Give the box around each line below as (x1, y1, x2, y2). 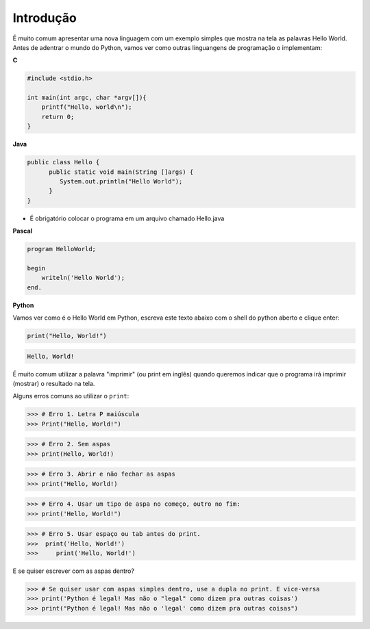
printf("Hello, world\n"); (41, 103, 133, 111)
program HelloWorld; (27, 245, 96, 253)
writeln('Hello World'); (41, 274, 125, 282)
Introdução (12, 10, 77, 25)
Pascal (12, 227, 33, 235)
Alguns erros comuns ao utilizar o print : (12, 392, 129, 400)
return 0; (41, 113, 75, 120)
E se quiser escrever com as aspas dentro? (12, 567, 135, 575)
